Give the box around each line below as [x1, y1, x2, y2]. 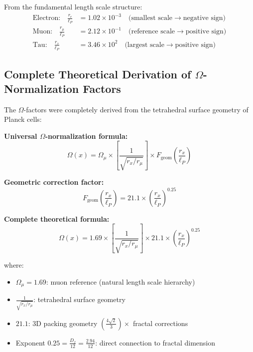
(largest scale [125, 41, 164, 48]
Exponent [15, 337, 45, 348]
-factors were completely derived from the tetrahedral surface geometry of [23, 104, 249, 114]
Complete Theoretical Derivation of [4, 66, 191, 81]
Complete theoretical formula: [4, 213, 110, 224]
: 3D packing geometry [28, 318, 98, 328]
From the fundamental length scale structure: [4, 1, 142, 11]
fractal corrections [132, 318, 188, 328]
